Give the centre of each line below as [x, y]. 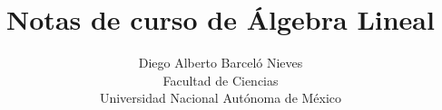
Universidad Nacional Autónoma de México [221, 98]
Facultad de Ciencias [221, 80]
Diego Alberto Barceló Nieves [221, 63]
